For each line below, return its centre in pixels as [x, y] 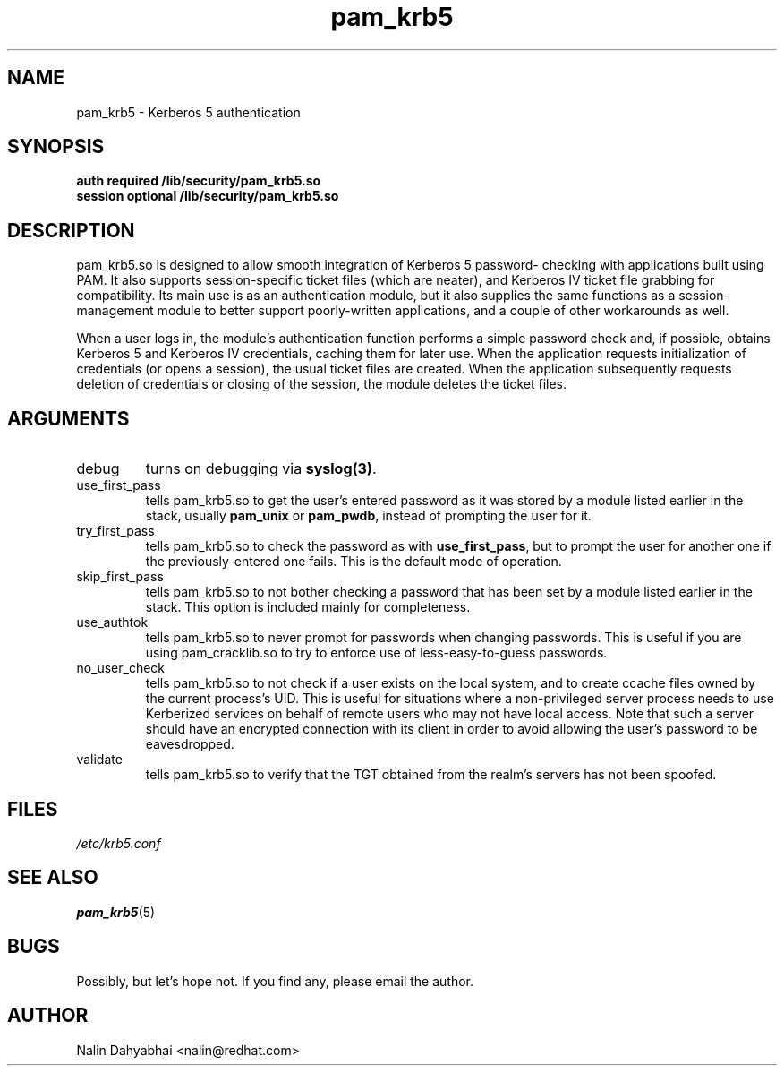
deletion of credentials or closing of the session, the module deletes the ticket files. [322, 384]
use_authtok [112, 622]
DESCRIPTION [71, 230]
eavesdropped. [190, 744]
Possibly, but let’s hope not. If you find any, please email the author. [275, 981]
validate [99, 760]
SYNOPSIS [56, 147]
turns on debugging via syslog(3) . [261, 469]
